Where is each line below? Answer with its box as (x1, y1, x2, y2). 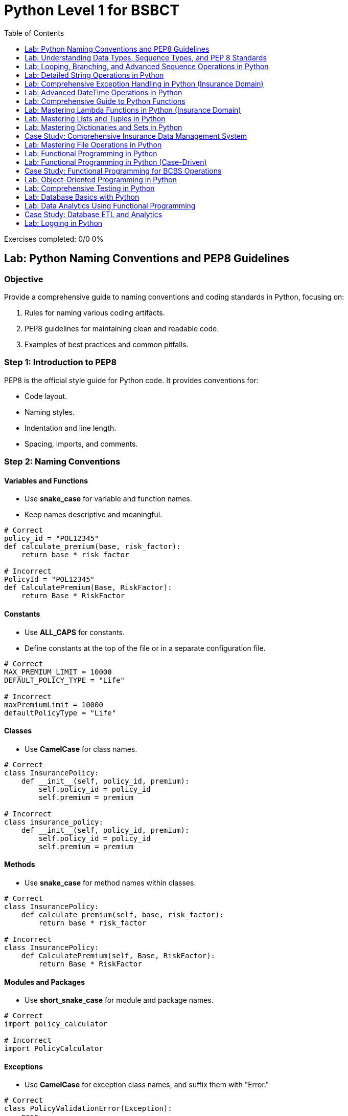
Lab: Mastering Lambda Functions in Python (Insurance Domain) (25, 105, 241, 114)
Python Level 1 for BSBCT (4, 2, 179, 19)
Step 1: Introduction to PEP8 (4, 357, 117, 368)
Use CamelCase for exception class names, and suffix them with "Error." (25, 1080, 269, 1089)
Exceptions (4, 1062, 43, 1071)
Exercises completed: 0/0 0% (4, 234, 104, 243)
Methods (4, 860, 35, 869)
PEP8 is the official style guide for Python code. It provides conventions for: (4, 375, 259, 385)
